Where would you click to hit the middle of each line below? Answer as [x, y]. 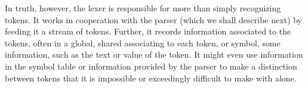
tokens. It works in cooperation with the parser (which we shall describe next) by [153, 19]
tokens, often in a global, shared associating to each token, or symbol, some [143, 43]
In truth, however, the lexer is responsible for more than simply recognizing [143, 8]
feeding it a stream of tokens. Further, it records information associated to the [148, 31]
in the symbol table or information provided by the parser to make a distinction [151, 66]
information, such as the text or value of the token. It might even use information [154, 54]
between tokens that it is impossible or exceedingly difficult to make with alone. [151, 78]
